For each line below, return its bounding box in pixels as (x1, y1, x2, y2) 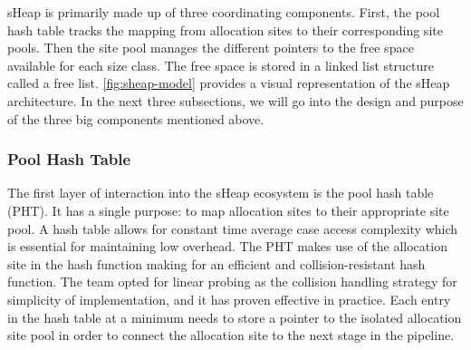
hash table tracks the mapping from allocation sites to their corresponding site (7, 20, 443, 39)
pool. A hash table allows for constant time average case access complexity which (7, 219, 458, 238)
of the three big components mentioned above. (7, 109, 264, 128)
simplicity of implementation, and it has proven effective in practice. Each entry (7, 289, 451, 308)
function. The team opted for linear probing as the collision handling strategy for (7, 272, 457, 291)
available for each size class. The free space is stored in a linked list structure (7, 55, 434, 74)
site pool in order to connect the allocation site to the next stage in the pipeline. (7, 326, 455, 345)
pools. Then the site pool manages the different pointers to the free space (7, 38, 414, 57)
